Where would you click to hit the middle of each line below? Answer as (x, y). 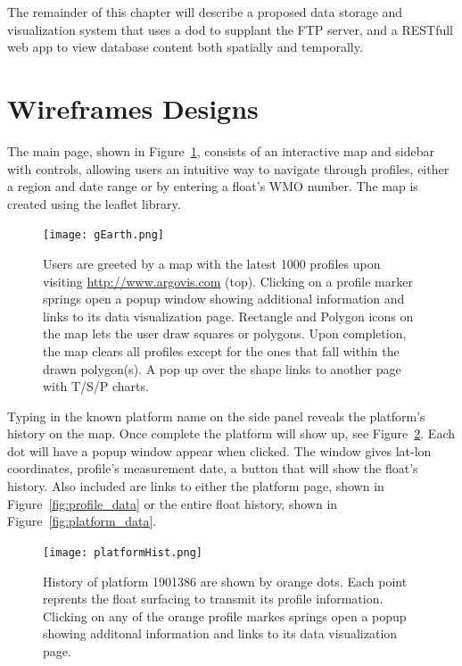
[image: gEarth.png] (104, 235)
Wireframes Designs (133, 108)
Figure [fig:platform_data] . (82, 521)
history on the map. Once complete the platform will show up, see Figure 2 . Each (231, 433)
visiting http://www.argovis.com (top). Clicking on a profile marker (228, 281)
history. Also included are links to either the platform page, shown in (196, 486)
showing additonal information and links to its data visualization (220, 633)
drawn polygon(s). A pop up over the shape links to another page (222, 368)
